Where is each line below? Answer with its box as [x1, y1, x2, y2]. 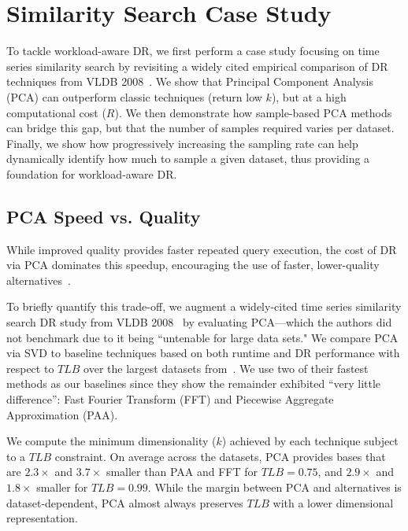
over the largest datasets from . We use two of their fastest [83, 360, 369, 376]
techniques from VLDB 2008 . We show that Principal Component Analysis [6, 73, 373, 90]
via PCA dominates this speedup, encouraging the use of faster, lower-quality [6, 256, 380, 273]
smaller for [36, 478, 88, 495]
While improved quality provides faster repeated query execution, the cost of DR [6, 241, 397, 257]
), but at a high [271, 88, 347, 105]
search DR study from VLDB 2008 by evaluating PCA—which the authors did [6, 314, 392, 330]
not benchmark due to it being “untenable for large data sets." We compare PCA [6, 329, 399, 345]
